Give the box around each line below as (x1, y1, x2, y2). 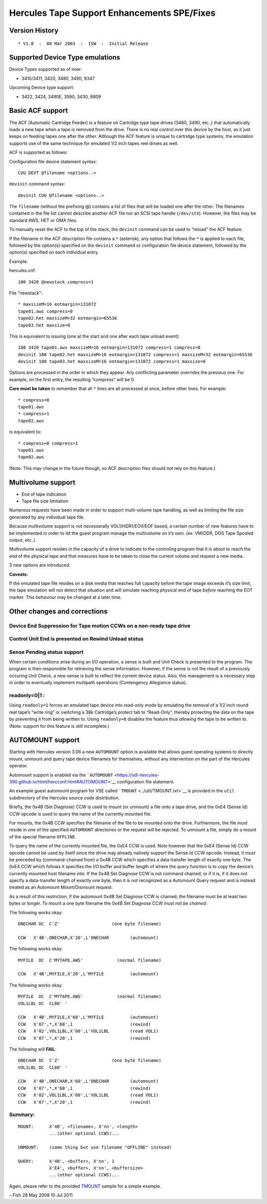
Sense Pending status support (9, 648, 84, 655)
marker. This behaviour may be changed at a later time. (9, 594, 122, 600)
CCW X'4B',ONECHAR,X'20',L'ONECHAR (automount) (18, 935, 159, 940)
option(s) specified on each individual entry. (9, 249, 99, 255)
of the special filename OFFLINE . (9, 834, 77, 839)
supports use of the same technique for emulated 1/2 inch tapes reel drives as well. (9, 140, 179, 146)
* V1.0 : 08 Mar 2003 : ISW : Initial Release (18, 41, 148, 46)
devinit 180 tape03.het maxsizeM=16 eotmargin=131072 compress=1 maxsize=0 (18, 359, 206, 365)
